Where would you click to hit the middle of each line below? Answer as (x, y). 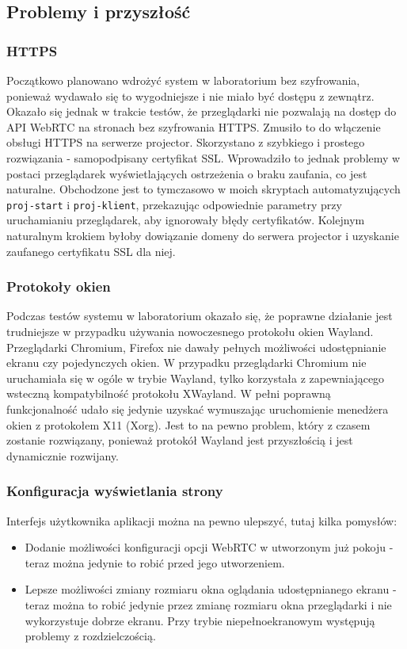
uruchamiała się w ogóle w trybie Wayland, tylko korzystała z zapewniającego (196, 378)
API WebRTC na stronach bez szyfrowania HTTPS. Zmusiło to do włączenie (194, 126)
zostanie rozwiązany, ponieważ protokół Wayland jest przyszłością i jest (180, 440)
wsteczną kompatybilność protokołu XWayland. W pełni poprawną (169, 393)
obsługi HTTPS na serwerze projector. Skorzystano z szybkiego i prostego (186, 142)
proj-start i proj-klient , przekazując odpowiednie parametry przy (174, 204)
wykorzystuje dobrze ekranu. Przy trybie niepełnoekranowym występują (200, 620)
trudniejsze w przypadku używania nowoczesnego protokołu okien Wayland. (190, 331)
